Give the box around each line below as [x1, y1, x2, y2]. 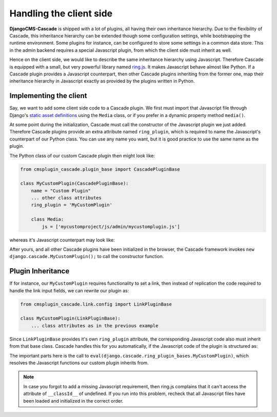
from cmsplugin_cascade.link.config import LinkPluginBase [20, 301, 172, 307]
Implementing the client [9, 91, 87, 100]
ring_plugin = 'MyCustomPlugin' [31, 202, 113, 208]
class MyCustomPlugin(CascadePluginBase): [20, 181, 129, 187]
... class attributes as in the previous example [31, 323, 159, 328]
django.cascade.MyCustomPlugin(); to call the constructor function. [9, 253, 164, 260]
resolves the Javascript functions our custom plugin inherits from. [9, 360, 149, 366]
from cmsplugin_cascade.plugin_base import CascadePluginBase [20, 166, 180, 172]
